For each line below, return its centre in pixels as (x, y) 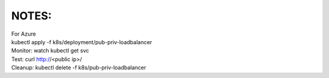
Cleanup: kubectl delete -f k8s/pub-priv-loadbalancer (79, 68)
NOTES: (31, 16)
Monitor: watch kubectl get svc (50, 51)
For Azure (24, 34)
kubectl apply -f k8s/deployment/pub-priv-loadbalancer (82, 42)
